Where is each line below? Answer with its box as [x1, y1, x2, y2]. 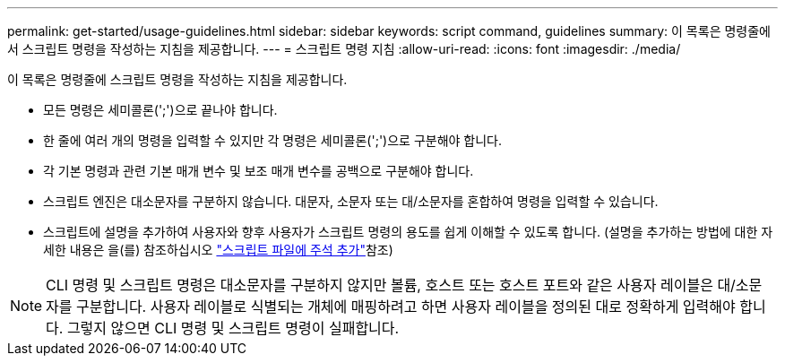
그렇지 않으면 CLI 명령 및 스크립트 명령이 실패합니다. [66, 319, 400, 337]
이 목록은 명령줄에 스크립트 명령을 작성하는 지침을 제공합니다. [7, 72, 348, 87]
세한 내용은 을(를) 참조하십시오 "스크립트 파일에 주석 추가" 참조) [43, 242, 393, 257]
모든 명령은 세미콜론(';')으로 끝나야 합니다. [43, 102, 278, 117]
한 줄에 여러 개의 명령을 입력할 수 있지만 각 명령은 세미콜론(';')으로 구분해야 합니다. [43, 133, 503, 148]
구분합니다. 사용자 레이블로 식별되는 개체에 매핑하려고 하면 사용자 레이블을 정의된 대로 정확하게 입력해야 [76, 298, 736, 315]
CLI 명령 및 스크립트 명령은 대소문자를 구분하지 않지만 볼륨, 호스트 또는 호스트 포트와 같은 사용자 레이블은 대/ [46, 276, 736, 294]
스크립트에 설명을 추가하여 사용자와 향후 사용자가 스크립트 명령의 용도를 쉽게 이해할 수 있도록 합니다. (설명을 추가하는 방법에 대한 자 [43, 224, 773, 239]
